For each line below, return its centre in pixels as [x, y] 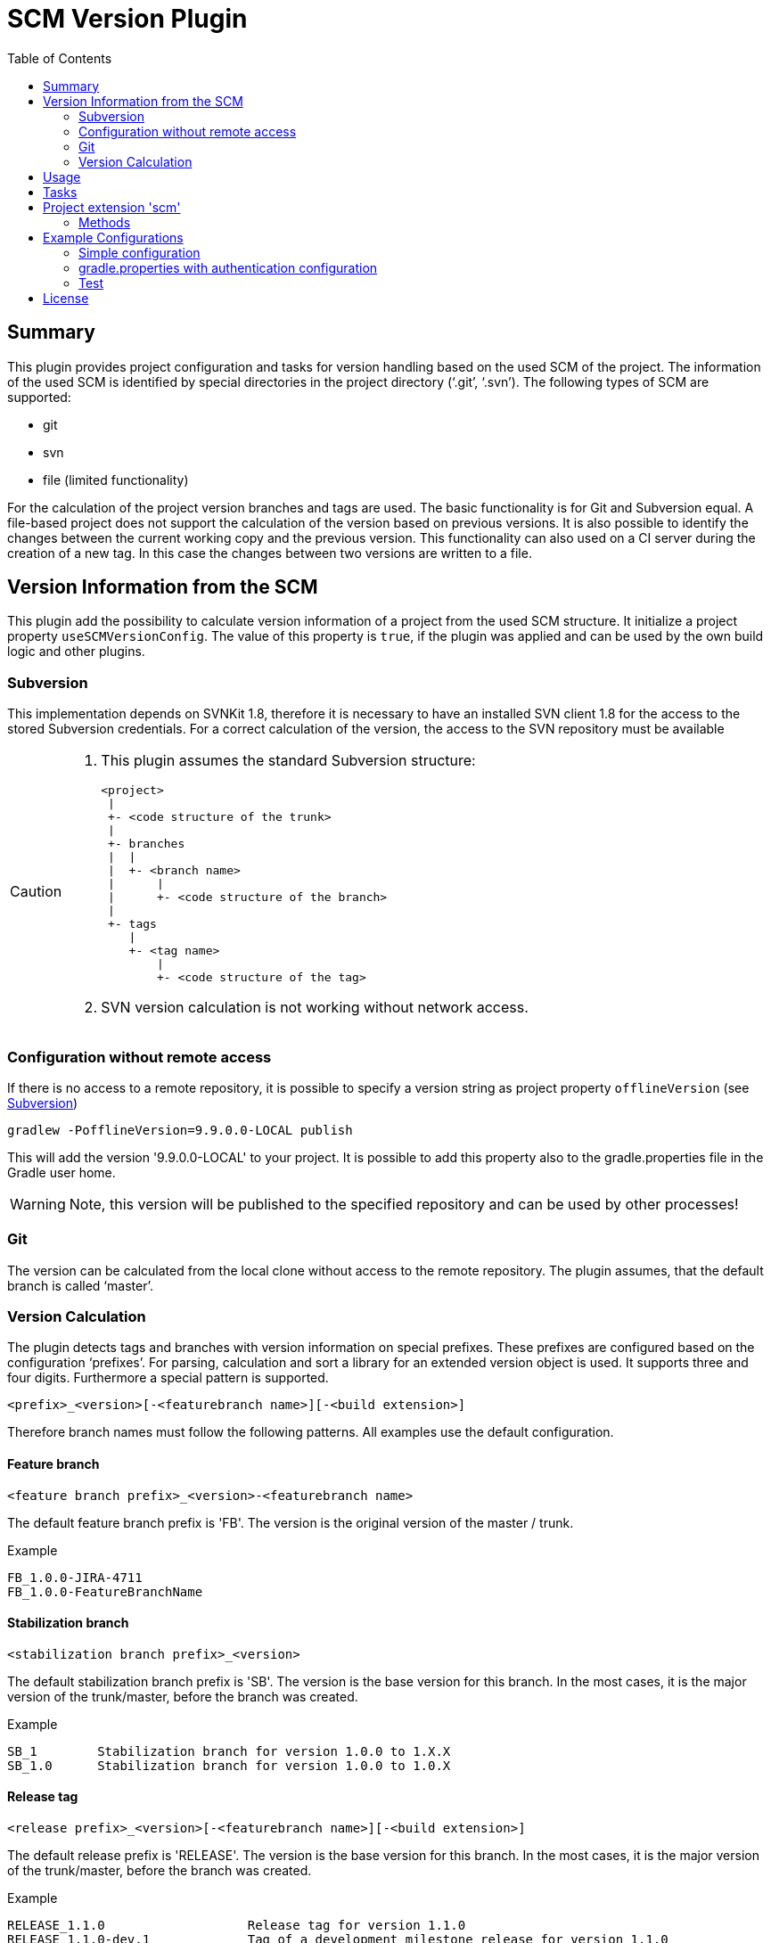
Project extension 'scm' [112, 207]
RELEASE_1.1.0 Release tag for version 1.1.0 [237, 1926]
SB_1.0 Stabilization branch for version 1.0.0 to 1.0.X [229, 1765]
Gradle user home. [62, 1172]
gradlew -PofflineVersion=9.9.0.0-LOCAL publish [180, 1130]
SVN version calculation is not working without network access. [315, 1008]
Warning [38, 1204]
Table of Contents [60, 58]
